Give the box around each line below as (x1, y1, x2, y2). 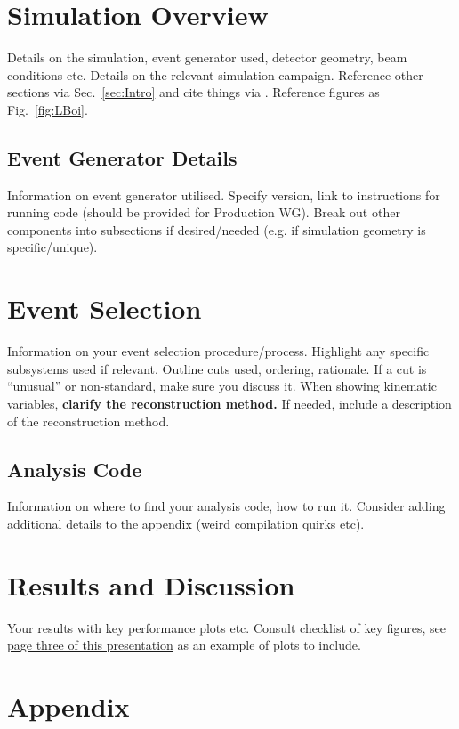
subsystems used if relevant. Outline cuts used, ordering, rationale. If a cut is (7, 359, 427, 377)
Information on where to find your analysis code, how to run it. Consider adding (7, 497, 446, 515)
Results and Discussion (7, 566, 295, 603)
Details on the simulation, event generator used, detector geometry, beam (7, 48, 407, 67)
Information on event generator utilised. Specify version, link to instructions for (7, 185, 440, 204)
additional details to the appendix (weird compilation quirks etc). (7, 514, 365, 532)
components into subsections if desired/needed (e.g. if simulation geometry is (7, 220, 426, 239)
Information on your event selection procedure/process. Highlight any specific (7, 342, 430, 360)
